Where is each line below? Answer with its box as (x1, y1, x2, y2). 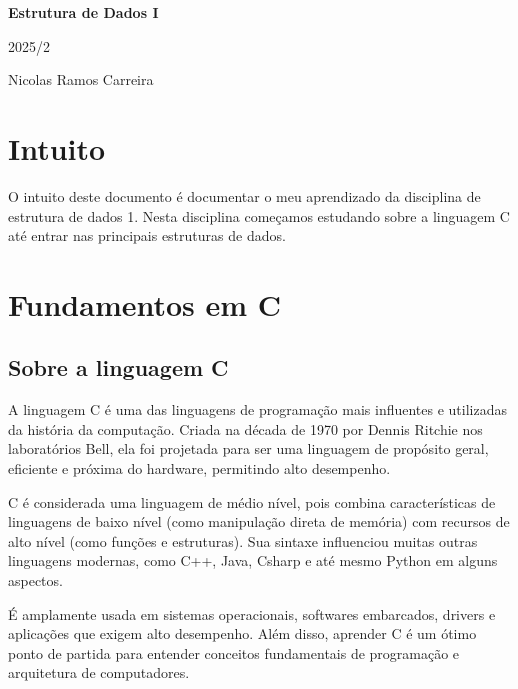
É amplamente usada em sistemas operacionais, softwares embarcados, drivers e (8, 603, 496, 624)
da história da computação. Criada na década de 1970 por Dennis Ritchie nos (8, 418, 483, 439)
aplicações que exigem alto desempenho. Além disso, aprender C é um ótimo (8, 623, 477, 644)
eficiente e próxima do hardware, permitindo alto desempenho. (8, 458, 391, 479)
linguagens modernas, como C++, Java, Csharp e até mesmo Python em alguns (8, 550, 498, 571)
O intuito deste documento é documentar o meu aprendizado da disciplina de (8, 185, 481, 206)
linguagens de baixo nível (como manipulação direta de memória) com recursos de (8, 511, 510, 532)
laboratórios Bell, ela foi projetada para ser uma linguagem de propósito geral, (8, 438, 489, 459)
